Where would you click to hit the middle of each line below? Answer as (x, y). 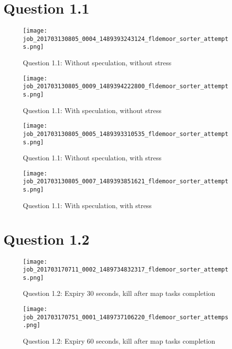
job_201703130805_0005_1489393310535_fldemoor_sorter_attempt (126, 134)
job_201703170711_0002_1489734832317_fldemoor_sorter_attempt (126, 270)
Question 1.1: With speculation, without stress (92, 110)
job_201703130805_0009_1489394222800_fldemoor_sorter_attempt (126, 87)
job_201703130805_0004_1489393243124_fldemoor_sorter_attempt (126, 39)
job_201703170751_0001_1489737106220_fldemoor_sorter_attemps (126, 317)
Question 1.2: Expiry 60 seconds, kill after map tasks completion (119, 341)
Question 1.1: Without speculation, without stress (97, 63)
